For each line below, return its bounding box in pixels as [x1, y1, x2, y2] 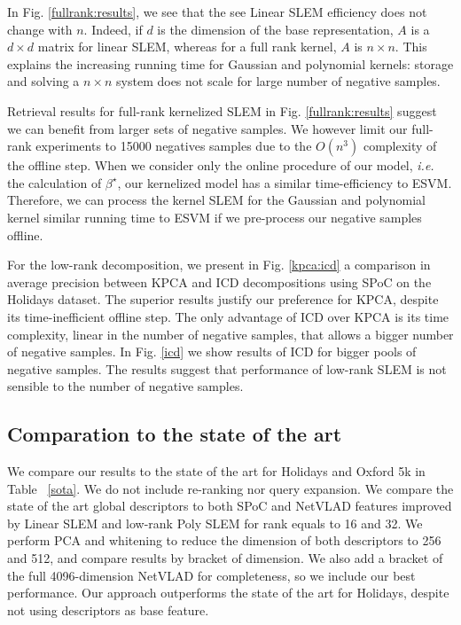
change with [7, 20, 73, 38]
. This [395, 37, 427, 56]
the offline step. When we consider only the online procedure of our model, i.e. [7, 156, 434, 175]
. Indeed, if [83, 20, 143, 38]
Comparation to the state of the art [7, 420, 342, 448]
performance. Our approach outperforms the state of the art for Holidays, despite [7, 583, 449, 602]
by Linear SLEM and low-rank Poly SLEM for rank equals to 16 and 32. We [7, 513, 423, 532]
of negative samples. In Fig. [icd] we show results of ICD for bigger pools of [7, 342, 417, 361]
